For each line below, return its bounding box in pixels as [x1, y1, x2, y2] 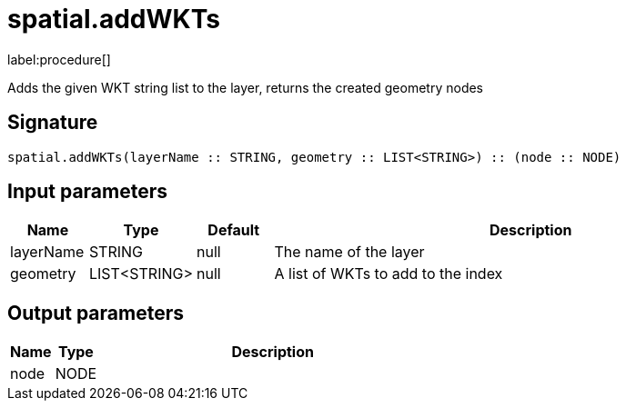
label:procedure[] [7, 51, 111, 67]
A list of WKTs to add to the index [274, 264, 503, 284]
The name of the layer [274, 243, 425, 262]
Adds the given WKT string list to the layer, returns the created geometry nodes [7, 79, 484, 95]
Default [207, 221, 260, 240]
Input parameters [7, 180, 168, 204]
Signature [7, 111, 98, 134]
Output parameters [7, 301, 184, 324]
